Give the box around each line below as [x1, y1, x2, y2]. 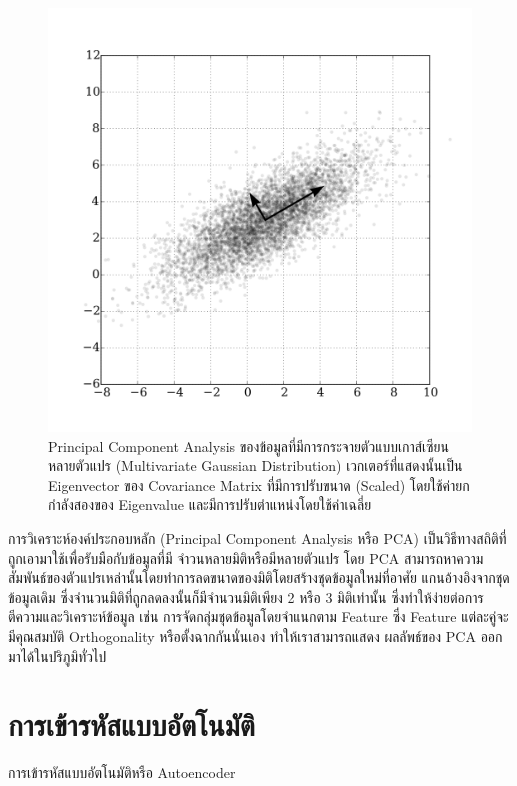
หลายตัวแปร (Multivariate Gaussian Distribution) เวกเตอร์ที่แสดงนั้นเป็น [48, 455, 463, 476]
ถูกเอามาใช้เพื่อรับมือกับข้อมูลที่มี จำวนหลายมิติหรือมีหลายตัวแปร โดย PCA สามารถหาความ [8, 547, 484, 568]
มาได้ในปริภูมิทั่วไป [8, 645, 107, 666]
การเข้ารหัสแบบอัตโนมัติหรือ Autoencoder [8, 762, 236, 783]
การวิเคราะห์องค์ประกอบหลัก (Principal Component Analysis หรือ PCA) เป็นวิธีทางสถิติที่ [8, 527, 507, 548]
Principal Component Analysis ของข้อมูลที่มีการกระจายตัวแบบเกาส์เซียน [48, 435, 449, 456]
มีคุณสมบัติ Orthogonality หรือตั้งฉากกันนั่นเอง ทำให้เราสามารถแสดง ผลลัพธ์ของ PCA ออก [8, 625, 503, 646]
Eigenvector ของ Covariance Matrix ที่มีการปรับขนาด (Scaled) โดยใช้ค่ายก [48, 474, 470, 495]
